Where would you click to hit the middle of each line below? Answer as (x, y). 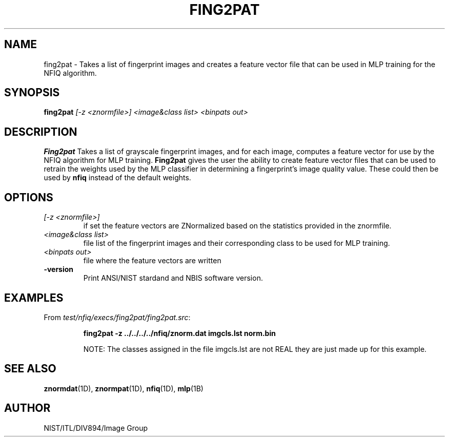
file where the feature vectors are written (152, 261)
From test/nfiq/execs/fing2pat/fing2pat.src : (117, 317)
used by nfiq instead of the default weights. (117, 178)
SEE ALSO (30, 369)
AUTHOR (27, 408)
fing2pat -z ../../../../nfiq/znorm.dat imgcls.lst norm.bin (179, 333)
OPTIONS (29, 197)
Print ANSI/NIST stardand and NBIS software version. (173, 278)
